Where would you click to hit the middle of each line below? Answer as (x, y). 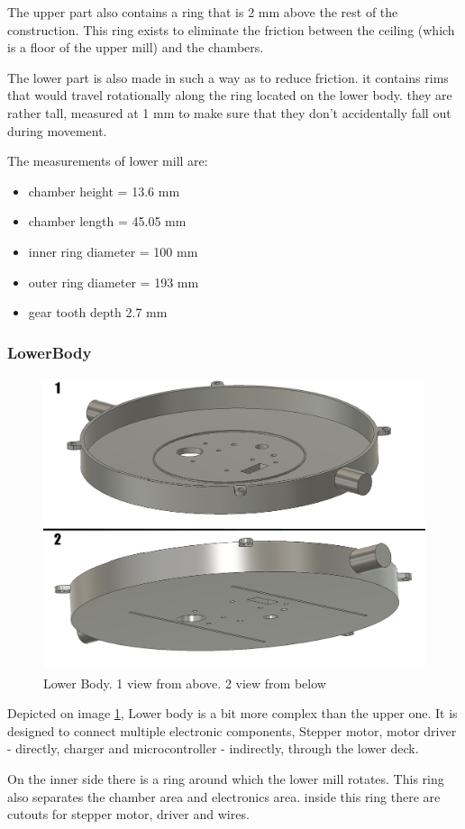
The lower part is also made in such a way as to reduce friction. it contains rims (228, 77)
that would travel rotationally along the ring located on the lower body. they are (230, 95)
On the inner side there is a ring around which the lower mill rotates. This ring (226, 778)
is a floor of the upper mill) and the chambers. (136, 47)
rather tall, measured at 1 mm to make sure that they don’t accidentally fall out (229, 112)
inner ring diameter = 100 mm (113, 251)
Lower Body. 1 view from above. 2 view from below (185, 683)
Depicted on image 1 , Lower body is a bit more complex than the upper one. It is (232, 713)
